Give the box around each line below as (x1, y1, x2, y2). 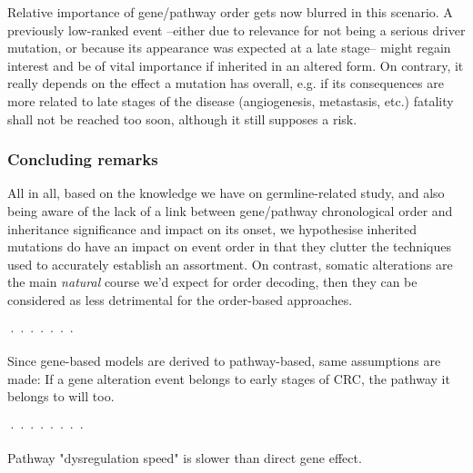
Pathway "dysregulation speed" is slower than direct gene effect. (7, 448, 362, 467)
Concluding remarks (7, 148, 158, 171)
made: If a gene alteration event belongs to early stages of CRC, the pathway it (7, 369, 450, 388)
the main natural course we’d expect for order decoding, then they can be (7, 272, 418, 291)
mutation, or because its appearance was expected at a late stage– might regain (7, 38, 451, 57)
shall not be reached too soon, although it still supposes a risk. (7, 109, 357, 128)
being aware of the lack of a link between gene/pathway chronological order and (7, 201, 453, 220)
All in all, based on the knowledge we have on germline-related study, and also (7, 183, 445, 202)
